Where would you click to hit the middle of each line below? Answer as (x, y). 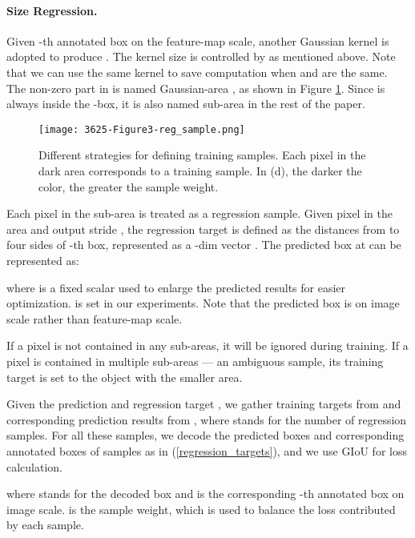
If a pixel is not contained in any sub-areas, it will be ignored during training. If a (207, 345)
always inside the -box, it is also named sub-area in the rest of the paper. (186, 104)
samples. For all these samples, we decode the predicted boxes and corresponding (205, 435)
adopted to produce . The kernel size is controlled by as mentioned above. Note (201, 56)
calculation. (35, 466)
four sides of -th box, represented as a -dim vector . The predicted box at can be (204, 245)
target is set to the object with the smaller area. (125, 377)
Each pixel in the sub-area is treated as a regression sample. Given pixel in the (199, 213)
